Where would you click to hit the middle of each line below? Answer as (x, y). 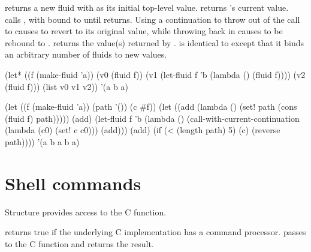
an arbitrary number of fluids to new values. (86, 54)
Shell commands (73, 183)
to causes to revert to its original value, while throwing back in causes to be (144, 31)
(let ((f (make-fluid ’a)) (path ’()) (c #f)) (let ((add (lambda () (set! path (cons (151, 106)
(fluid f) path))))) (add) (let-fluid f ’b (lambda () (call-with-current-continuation (152, 118)
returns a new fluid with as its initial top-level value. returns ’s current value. (147, 7)
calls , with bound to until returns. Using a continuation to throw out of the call (153, 19)
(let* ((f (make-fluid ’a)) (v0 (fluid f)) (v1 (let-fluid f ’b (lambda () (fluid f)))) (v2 (155, 74)
